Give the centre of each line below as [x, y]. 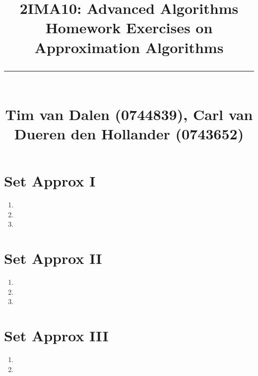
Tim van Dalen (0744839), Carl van [129, 114]
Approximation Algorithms [129, 47]
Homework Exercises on [129, 28]
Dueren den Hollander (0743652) [129, 134]
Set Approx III [56, 336]
